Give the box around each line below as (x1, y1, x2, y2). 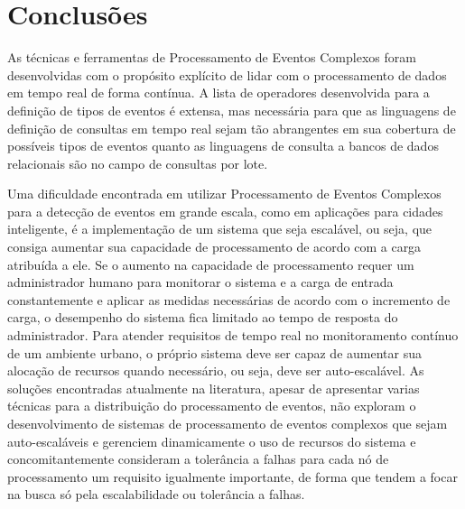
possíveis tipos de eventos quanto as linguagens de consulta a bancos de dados (7, 136, 439, 155)
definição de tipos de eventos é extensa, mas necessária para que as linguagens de (7, 100, 456, 119)
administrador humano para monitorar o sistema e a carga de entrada (7, 273, 394, 292)
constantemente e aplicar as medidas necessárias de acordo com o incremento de (7, 290, 451, 309)
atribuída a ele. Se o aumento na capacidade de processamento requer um (7, 255, 414, 273)
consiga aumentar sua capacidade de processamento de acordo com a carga (7, 237, 422, 256)
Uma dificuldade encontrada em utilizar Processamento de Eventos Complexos (7, 184, 442, 203)
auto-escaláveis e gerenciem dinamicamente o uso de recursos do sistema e (7, 431, 416, 450)
